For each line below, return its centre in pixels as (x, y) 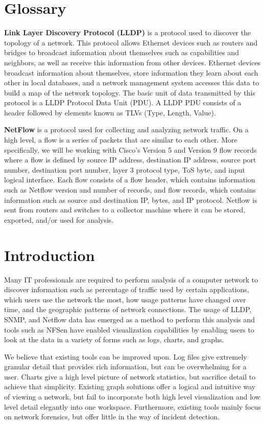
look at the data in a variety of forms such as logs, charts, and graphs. (114, 339)
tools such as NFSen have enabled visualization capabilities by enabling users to (129, 329)
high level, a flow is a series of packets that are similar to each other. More (121, 140)
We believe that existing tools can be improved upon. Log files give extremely (126, 356)
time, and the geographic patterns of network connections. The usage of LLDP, (128, 309)
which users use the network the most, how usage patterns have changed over (125, 299)
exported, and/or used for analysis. (59, 219)
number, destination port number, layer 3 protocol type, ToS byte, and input (125, 169)
